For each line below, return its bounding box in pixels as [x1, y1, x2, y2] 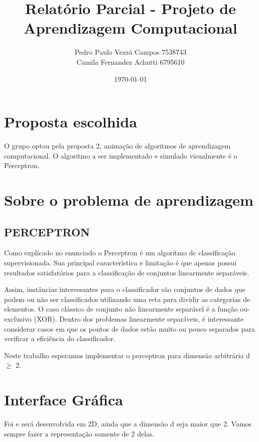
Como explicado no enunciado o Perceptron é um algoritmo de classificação [4, 247, 235, 258]
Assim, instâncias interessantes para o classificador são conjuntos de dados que [4, 284, 245, 294]
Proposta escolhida [4, 111, 138, 132]
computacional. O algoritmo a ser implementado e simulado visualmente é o [4, 150, 237, 161]
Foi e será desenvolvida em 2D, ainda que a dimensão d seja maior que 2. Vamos [4, 418, 252, 429]
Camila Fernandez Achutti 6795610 [76, 56, 185, 67]
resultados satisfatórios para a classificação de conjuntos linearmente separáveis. [4, 267, 249, 277]
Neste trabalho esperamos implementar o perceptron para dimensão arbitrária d [4, 350, 250, 360]
